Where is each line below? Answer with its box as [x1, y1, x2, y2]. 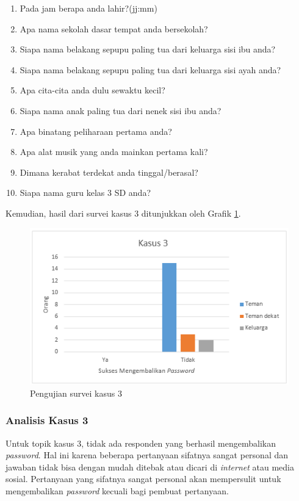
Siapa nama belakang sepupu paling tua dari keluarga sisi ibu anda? [20, 43, 276, 56]
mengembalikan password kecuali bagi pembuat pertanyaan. [5, 484, 229, 497]
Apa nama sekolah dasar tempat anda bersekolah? [20, 22, 208, 35]
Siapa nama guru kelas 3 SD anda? [20, 186, 151, 199]
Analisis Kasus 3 [5, 413, 88, 428]
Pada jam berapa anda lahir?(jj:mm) [20, 2, 157, 14]
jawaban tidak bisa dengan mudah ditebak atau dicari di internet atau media [5, 460, 294, 473]
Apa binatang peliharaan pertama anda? [20, 124, 172, 137]
